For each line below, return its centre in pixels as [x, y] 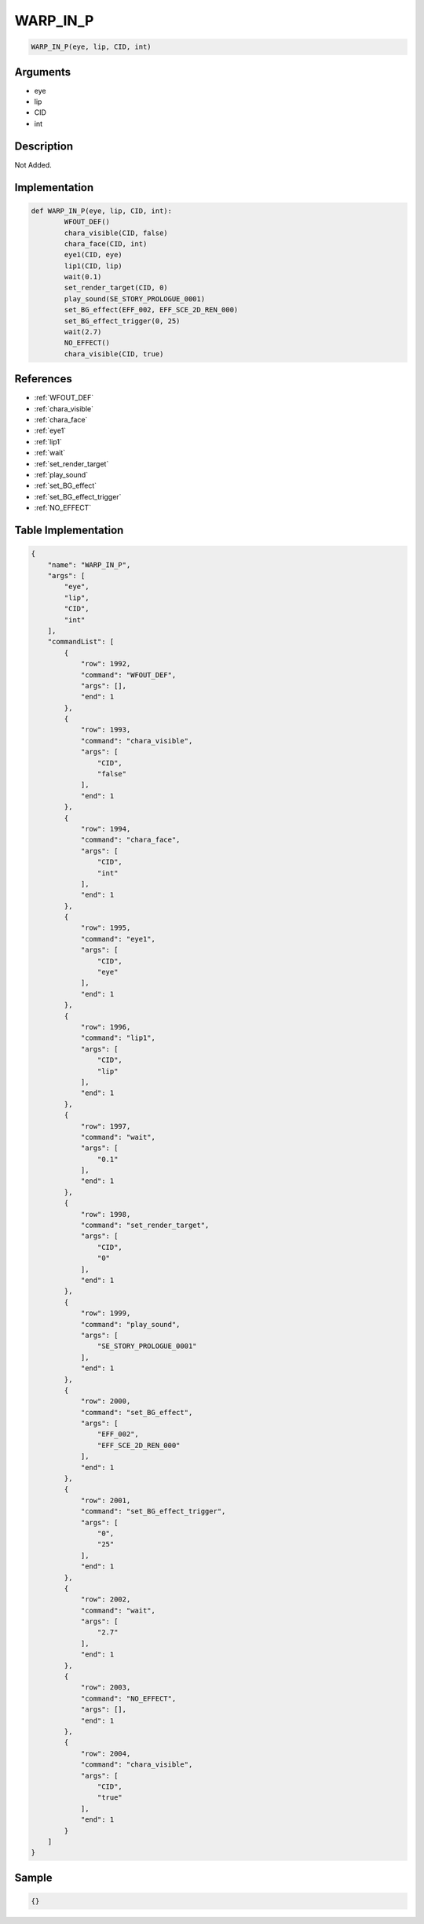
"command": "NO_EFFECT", [128, 1698]
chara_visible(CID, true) [114, 354]
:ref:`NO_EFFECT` [63, 508]
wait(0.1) [83, 277]
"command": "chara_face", [130, 840]
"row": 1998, [106, 1214]
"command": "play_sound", [130, 1324]
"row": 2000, [106, 1401]
